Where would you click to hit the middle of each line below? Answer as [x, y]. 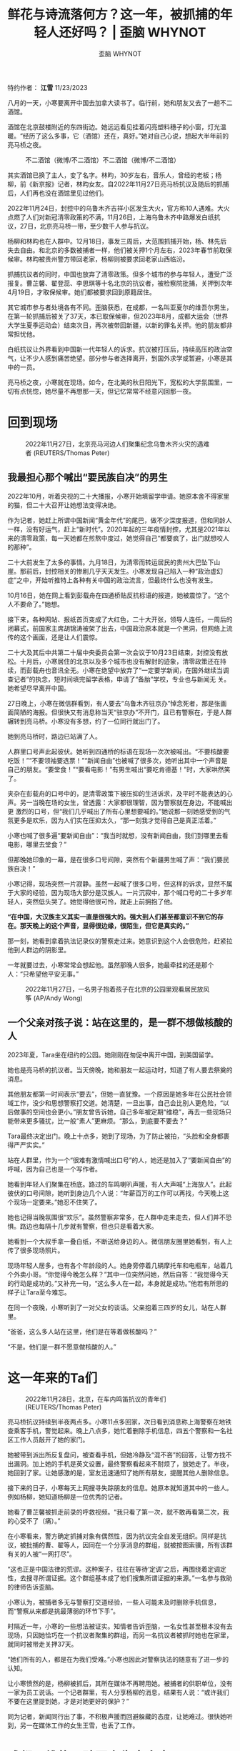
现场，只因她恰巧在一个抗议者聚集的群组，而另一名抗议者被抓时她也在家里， [120, 1635]
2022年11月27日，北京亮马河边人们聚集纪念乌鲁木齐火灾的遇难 [117, 444]
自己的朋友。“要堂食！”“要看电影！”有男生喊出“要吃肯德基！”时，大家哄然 [116, 769]
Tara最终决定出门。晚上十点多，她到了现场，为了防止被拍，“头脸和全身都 [115, 1136]
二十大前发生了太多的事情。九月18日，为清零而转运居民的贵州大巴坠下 [111, 562]
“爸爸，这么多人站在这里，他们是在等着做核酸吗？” [82, 1331]
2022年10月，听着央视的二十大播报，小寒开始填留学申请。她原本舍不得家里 [119, 496]
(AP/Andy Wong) [58, 998]
